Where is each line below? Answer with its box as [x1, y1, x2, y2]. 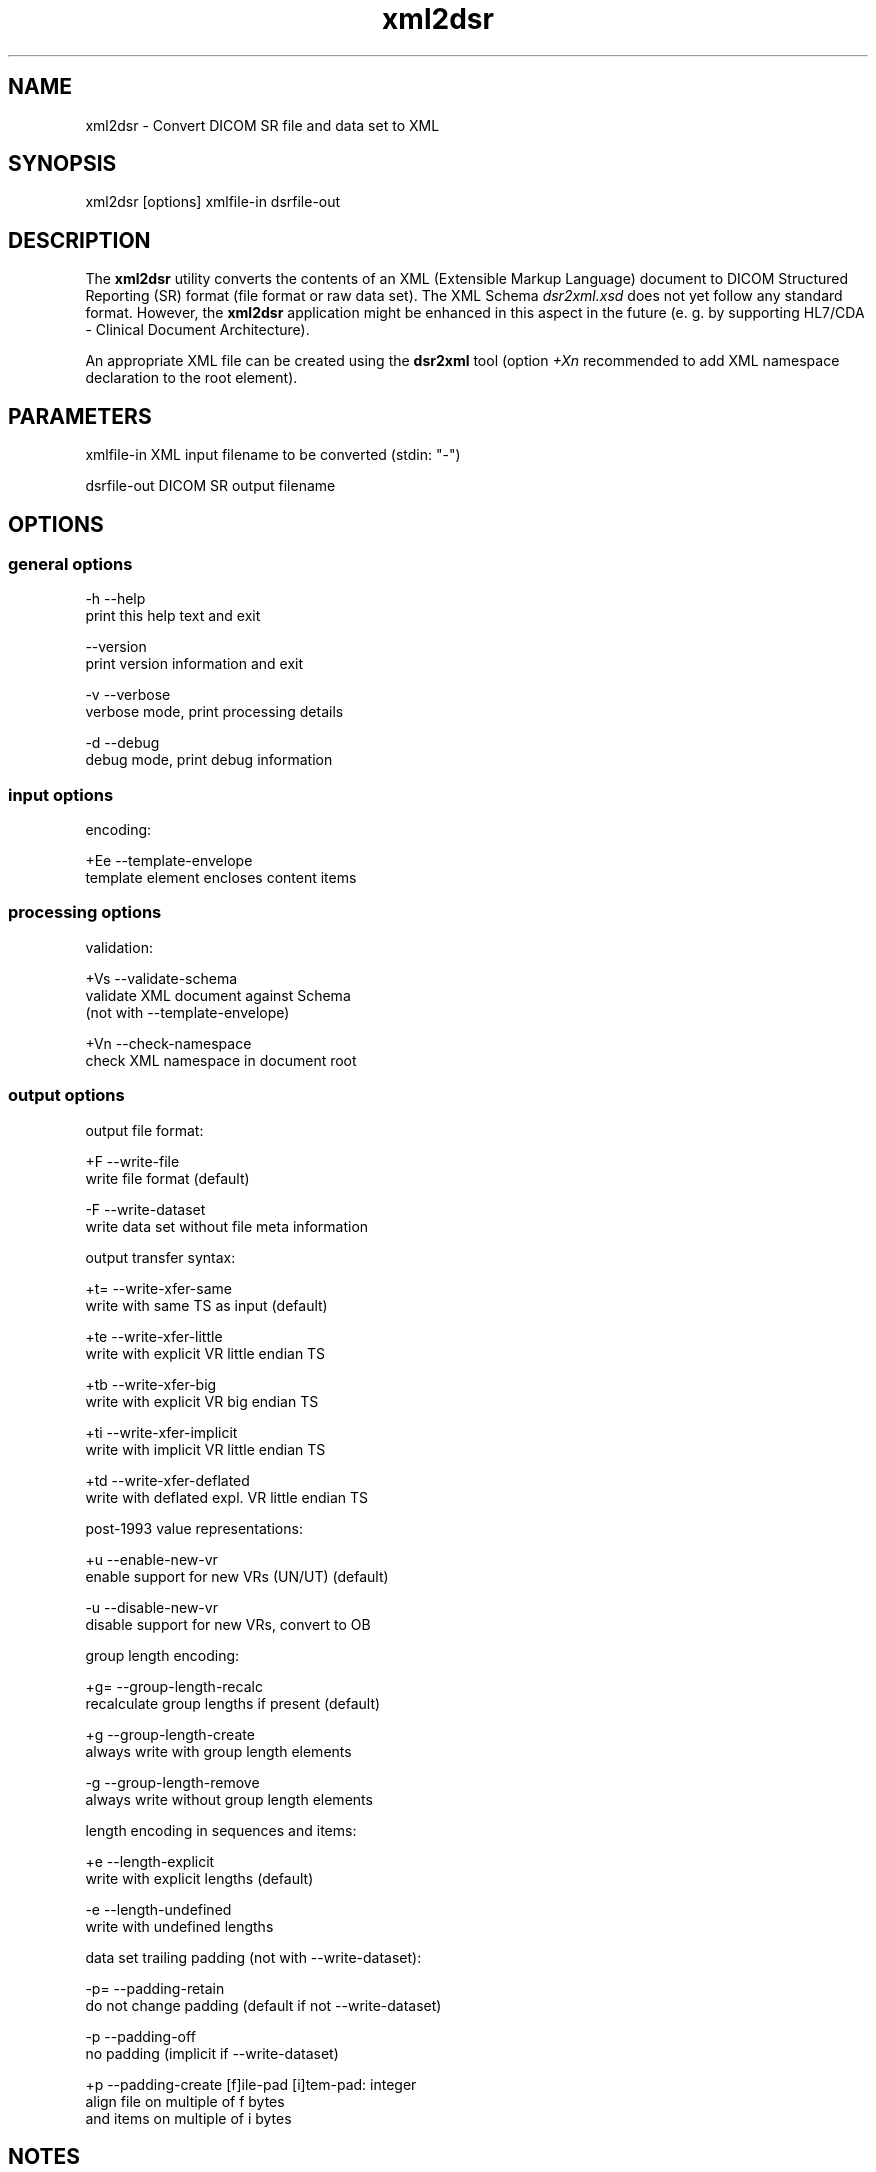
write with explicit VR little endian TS [85, 1344, 326, 1362]
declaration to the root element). [85, 369, 298, 387]
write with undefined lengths [85, 1917, 274, 1935]
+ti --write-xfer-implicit [85, 1423, 238, 1441]
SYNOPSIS [8, 151, 117, 177]
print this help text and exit [85, 607, 261, 625]
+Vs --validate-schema [85, 969, 238, 987]
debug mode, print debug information [85, 751, 333, 769]
